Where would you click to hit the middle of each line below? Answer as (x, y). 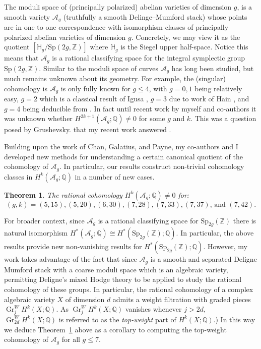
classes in (18, 176)
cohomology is (26, 88)
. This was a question (223, 118)
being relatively (218, 88)
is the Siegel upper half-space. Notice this (184, 47)
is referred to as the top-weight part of (117, 319)
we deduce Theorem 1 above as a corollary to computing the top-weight (115, 329)
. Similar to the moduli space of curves (99, 68)
